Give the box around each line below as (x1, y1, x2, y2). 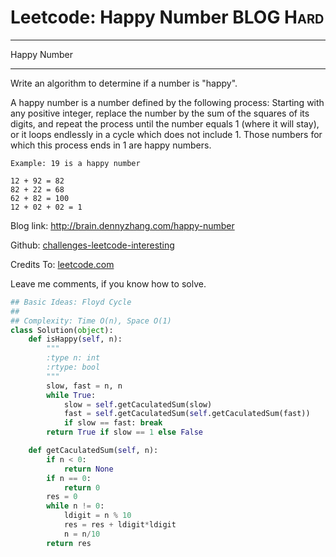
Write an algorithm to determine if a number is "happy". (10, 77, 238, 89)
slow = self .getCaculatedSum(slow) (63, 399, 213, 410)
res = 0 (46, 492, 78, 502)
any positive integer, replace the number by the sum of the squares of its (10, 107, 310, 119)
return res (46, 538, 92, 548)
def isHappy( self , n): (28, 334, 123, 345)
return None (63, 464, 114, 474)
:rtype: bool (46, 362, 101, 373)
